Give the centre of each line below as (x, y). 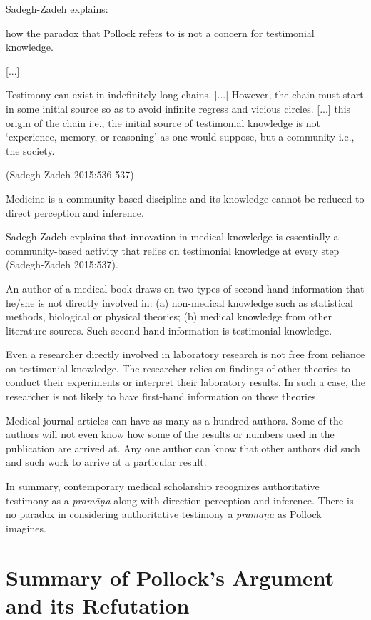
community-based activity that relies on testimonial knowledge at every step (173, 250)
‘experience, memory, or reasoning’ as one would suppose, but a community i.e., (180, 137)
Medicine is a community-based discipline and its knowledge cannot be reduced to (185, 198)
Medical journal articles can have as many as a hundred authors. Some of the (174, 420)
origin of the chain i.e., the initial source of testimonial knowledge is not (163, 122)
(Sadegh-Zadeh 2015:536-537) (70, 174)
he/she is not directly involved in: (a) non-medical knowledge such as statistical (179, 302)
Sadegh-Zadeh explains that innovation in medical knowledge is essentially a (172, 237)
